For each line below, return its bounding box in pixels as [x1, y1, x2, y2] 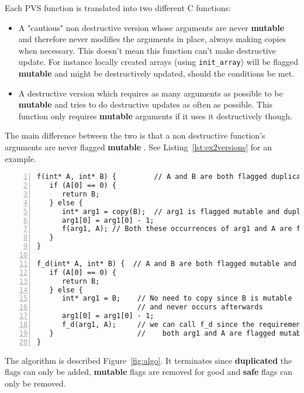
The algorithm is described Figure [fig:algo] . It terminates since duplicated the [5, 354, 292, 366]
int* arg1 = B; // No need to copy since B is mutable [61, 294, 292, 303]
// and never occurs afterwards [137, 303, 263, 312]
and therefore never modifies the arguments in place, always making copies [18, 33, 286, 45]
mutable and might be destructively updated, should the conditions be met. [18, 67, 295, 80]
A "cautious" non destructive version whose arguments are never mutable [18, 21, 285, 33]
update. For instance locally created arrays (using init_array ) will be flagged [18, 56, 299, 68]
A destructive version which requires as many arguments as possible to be [18, 87, 283, 99]
